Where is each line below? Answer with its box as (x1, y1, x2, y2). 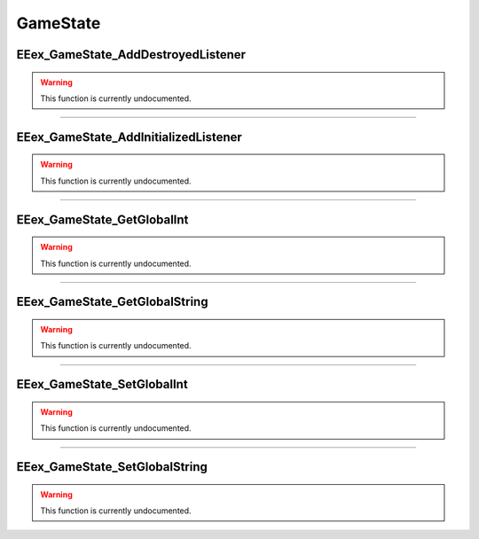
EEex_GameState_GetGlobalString (16, 294, 208, 309)
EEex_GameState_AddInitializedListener (16, 129, 243, 145)
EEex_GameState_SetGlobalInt (16, 377, 188, 392)
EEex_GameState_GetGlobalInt (16, 212, 189, 227)
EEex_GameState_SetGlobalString (16, 459, 208, 474)
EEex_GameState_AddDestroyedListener (16, 47, 247, 62)
